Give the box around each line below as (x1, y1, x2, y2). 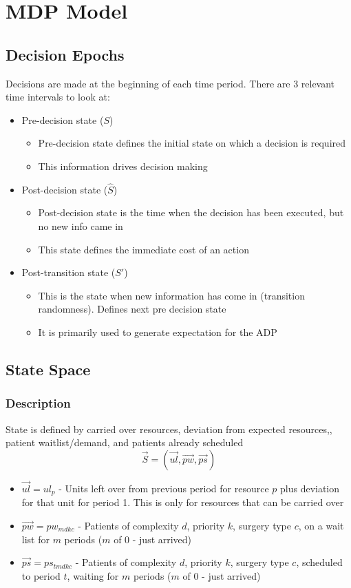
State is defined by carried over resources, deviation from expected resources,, (6, 421, 332, 436)
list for (21, 532, 50, 546)
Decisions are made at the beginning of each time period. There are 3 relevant (6, 76, 335, 90)
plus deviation (280, 481, 340, 495)
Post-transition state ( (21, 265, 116, 280)
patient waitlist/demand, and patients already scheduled (6, 435, 244, 450)
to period (21, 568, 61, 582)
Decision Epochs (6, 43, 125, 65)
